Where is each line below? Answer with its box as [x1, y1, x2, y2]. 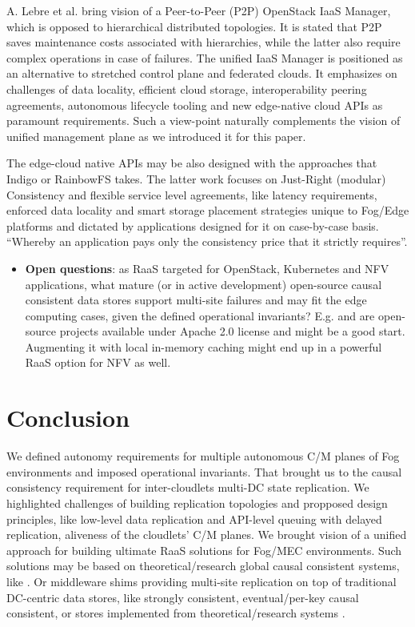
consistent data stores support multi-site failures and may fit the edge [25, 291, 367, 308]
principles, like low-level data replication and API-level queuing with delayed [6, 510, 382, 527]
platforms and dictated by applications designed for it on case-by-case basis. [6, 217, 379, 234]
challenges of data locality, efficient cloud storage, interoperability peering [6, 80, 367, 97]
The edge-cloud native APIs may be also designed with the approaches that [6, 155, 377, 171]
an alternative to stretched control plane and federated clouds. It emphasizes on [6, 65, 397, 82]
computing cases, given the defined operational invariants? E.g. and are [25, 307, 375, 324]
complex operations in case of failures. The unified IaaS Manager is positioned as [6, 49, 403, 66]
